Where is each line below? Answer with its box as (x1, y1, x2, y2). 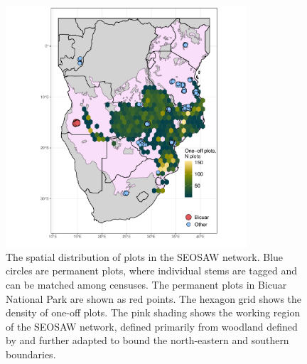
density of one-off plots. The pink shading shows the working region (6, 305, 301, 320)
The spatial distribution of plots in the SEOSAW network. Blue (6, 249, 284, 264)
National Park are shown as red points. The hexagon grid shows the (6, 291, 302, 306)
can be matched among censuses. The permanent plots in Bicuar (6, 277, 287, 291)
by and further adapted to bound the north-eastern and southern (6, 333, 289, 348)
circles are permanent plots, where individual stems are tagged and (6, 263, 297, 278)
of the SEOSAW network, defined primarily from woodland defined (6, 318, 298, 333)
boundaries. (6, 346, 56, 361)
